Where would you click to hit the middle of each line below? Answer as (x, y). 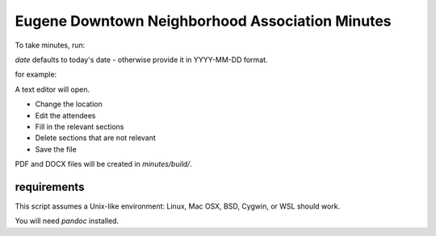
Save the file (56, 149)
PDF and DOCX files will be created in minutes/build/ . (104, 164)
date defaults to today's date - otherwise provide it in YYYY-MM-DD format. (141, 60)
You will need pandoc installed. (67, 221)
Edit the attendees (65, 115)
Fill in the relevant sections (80, 126)
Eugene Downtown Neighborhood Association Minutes (203, 21)
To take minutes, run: (50, 45)
